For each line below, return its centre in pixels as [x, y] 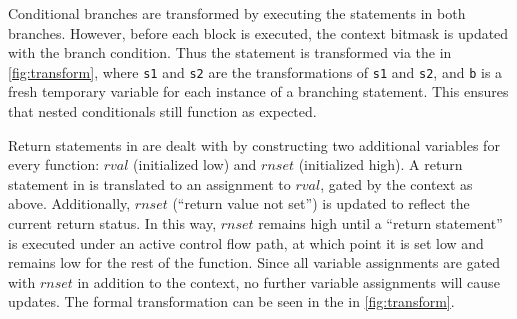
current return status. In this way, [112, 223]
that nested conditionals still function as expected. [162, 111]
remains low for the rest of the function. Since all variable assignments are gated [254, 262]
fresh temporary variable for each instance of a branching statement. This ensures [258, 91]
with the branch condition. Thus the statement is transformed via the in [230, 52]
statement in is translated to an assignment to [149, 183]
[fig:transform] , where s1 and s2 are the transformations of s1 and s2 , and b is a [255, 71]
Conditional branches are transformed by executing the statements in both [237, 13]
